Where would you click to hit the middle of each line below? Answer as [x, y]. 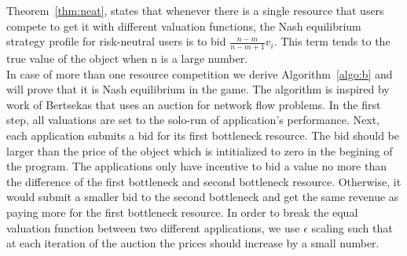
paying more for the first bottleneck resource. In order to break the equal [182, 212]
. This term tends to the [332, 41]
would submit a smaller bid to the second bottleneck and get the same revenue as [203, 197]
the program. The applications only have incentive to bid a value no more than [196, 166]
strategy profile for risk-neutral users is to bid [116, 41]
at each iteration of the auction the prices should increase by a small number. [193, 243]
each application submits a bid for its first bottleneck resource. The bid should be [203, 135]
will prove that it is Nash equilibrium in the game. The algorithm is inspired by [198, 89]
